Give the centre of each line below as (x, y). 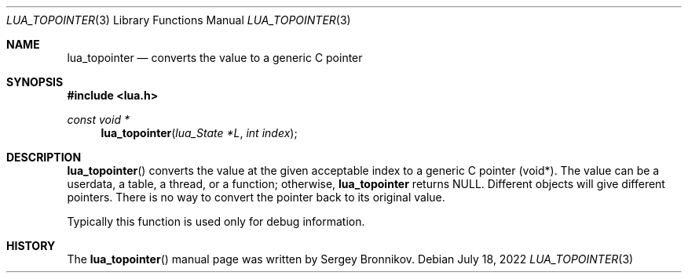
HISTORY (31, 246)
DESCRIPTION (44, 157)
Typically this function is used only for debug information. (216, 221)
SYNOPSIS (35, 82)
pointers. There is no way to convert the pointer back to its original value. (256, 197)
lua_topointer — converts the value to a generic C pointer (215, 58)
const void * (98, 120)
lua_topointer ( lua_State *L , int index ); (199, 133)
